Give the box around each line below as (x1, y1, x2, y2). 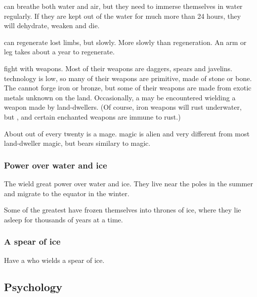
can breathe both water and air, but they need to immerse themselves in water (4, 1, 243, 11)
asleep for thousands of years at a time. (4, 214, 123, 224)
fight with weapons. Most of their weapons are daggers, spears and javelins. (4, 63, 232, 73)
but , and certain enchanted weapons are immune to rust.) (4, 111, 181, 122)
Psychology (4, 279, 62, 294)
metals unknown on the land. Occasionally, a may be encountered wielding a (4, 92, 236, 102)
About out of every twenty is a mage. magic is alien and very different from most (4, 128, 250, 138)
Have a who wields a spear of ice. (4, 255, 105, 265)
